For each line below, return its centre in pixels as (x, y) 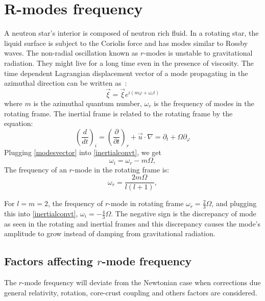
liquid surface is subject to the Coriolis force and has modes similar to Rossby (126, 43)
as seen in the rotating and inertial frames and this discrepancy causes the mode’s (132, 223)
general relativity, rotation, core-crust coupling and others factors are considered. (131, 292)
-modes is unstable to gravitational (198, 53)
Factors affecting (49, 261)
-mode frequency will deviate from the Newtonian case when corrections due (141, 282)
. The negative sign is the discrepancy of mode (184, 214)
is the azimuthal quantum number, (88, 103)
